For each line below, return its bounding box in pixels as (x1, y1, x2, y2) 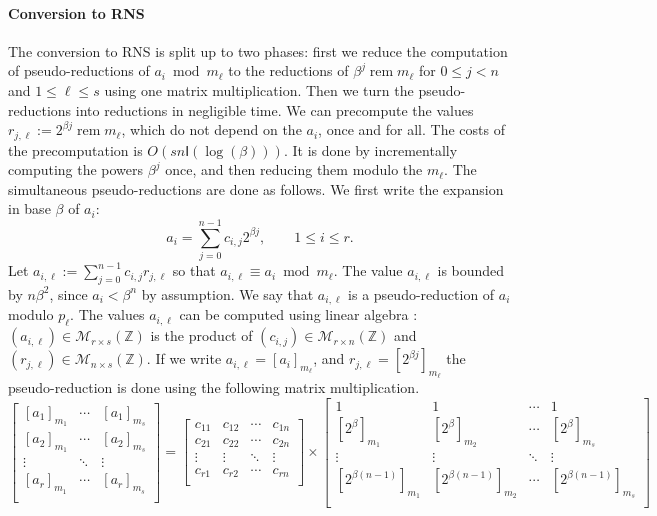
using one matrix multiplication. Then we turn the (104, 79, 414, 100)
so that (172, 260, 216, 281)
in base (8, 198, 51, 219)
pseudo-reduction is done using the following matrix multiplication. (8, 377, 420, 398)
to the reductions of (228, 60, 349, 81)
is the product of (150, 325, 253, 346)
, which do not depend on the (121, 119, 302, 140)
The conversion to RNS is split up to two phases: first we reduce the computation (8, 40, 508, 61)
